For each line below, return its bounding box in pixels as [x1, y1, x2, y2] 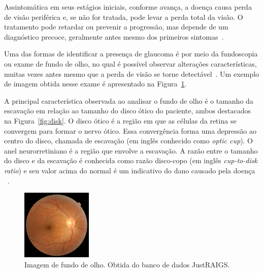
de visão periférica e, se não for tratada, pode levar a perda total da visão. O [4, 11, 243, 22]
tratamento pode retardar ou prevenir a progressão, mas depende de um [4, 21, 228, 32]
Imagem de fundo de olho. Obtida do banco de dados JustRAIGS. [24, 259, 230, 269]
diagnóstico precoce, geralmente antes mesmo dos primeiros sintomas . [4, 31, 224, 42]
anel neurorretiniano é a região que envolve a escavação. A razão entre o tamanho [4, 145, 258, 156]
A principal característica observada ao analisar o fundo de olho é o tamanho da [4, 95, 253, 106]
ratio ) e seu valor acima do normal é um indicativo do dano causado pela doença [4, 165, 255, 175]
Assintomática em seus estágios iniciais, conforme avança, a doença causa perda [4, 2, 252, 12]
